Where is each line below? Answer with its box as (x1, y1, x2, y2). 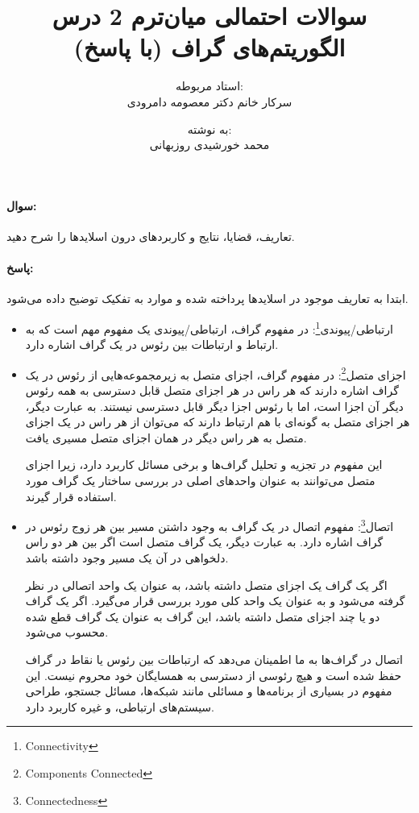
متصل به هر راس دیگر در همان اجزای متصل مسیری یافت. (25, 429, 307, 446)
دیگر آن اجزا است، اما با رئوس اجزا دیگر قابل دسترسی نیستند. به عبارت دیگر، (25, 397, 404, 414)
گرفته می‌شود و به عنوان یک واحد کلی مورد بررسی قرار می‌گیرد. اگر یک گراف (25, 592, 405, 609)
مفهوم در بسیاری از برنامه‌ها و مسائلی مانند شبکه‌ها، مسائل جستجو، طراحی (25, 682, 392, 699)
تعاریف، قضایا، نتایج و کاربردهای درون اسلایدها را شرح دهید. (6, 227, 295, 244)
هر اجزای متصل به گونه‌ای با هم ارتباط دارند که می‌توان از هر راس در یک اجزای (25, 413, 410, 430)
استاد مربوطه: (176, 77, 243, 94)
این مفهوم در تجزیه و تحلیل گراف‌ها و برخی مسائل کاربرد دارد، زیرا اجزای (25, 456, 383, 473)
